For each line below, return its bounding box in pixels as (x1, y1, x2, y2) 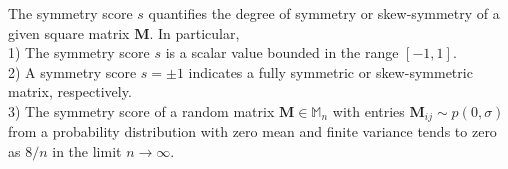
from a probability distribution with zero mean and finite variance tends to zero (8, 121, 497, 142)
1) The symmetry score (8, 42, 150, 63)
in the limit (52, 141, 122, 162)
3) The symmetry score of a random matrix (8, 100, 275, 121)
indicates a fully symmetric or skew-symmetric (188, 61, 473, 82)
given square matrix (8, 22, 130, 43)
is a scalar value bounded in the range (165, 42, 399, 63)
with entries (332, 100, 405, 121)
